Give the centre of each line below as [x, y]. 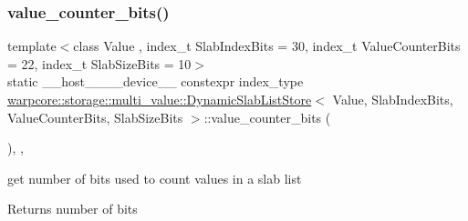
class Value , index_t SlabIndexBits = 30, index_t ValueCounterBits [267, 46]
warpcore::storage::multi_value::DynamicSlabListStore [160, 99]
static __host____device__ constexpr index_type [156, 81]
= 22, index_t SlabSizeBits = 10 [99, 63]
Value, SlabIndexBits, [393, 99]
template [32, 46]
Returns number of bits [73, 209]
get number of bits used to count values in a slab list [155, 178]
